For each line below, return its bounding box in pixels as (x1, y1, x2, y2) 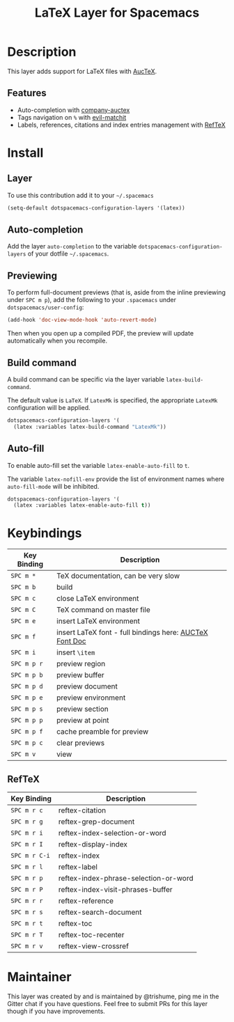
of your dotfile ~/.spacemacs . (27, 249, 109, 258)
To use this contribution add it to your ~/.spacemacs (7, 191, 155, 199)
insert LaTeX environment (56, 616, 141, 626)
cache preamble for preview (56, 727, 149, 737)
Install (7, 145, 44, 161)
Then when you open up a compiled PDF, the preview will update (7, 329, 194, 338)
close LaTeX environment (56, 594, 139, 604)
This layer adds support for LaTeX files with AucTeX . (7, 67, 157, 75)
